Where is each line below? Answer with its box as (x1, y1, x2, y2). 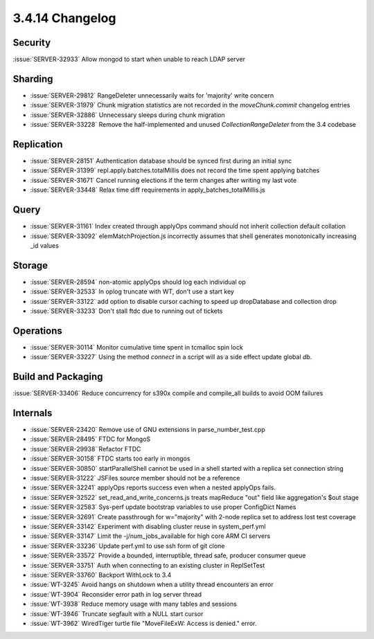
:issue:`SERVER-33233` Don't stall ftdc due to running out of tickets (30, 307, 223, 315)
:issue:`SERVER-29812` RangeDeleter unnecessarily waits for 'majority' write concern (30, 91, 274, 100)
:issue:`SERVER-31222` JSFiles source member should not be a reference (30, 474, 240, 483)
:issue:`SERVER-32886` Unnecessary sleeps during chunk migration (30, 111, 225, 119)
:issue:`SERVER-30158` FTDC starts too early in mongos (30, 454, 190, 463)
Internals (12, 407, 53, 419)
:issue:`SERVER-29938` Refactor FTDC (30, 444, 141, 453)
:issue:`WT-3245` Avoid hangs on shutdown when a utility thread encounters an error (30, 580, 274, 588)
